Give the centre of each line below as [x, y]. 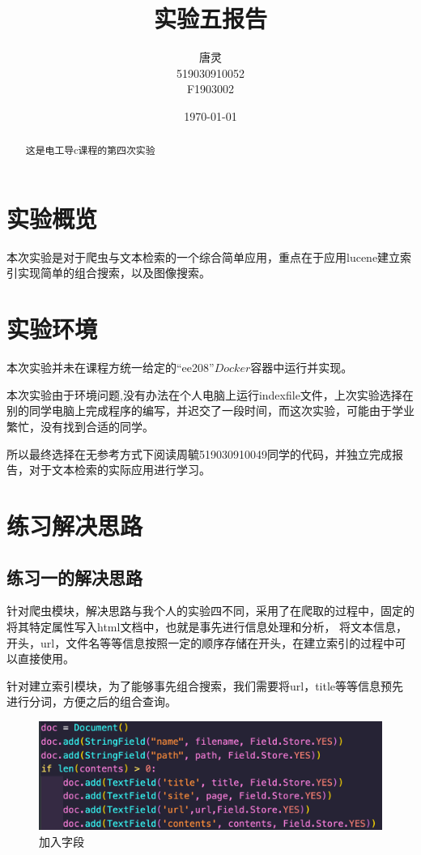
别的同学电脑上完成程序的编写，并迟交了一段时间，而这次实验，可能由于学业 [210, 410]
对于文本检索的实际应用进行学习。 [119, 470]
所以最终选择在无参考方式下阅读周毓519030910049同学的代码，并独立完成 [199, 453]
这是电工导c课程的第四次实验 [90, 150]
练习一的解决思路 [74, 577]
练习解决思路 [75, 525]
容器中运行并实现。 [302, 368]
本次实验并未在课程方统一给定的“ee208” [111, 368]
